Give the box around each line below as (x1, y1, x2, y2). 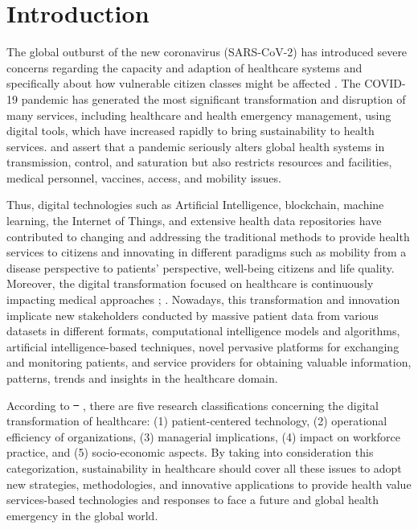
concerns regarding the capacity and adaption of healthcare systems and (6, 59, 363, 76)
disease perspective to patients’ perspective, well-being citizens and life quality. (6, 259, 395, 276)
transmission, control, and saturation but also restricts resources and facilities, (6, 154, 392, 170)
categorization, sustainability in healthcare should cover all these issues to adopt (6, 459, 402, 476)
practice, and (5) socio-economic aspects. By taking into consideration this (6, 444, 374, 461)
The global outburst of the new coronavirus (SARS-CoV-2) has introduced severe (6, 43, 408, 60)
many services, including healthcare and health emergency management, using (6, 106, 391, 123)
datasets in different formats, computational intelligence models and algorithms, (6, 322, 400, 339)
